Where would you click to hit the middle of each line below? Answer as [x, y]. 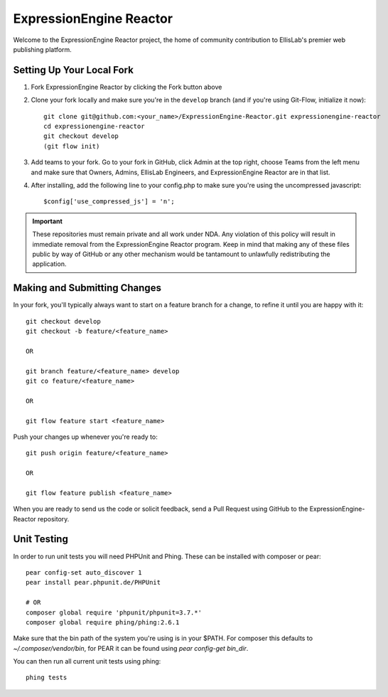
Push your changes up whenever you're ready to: [85, 437]
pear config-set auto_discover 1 [84, 572]
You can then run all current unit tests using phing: [87, 661]
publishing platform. [43, 49]
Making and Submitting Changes [87, 288]
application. [49, 264]
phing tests [47, 678]
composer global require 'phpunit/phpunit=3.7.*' [114, 612]
